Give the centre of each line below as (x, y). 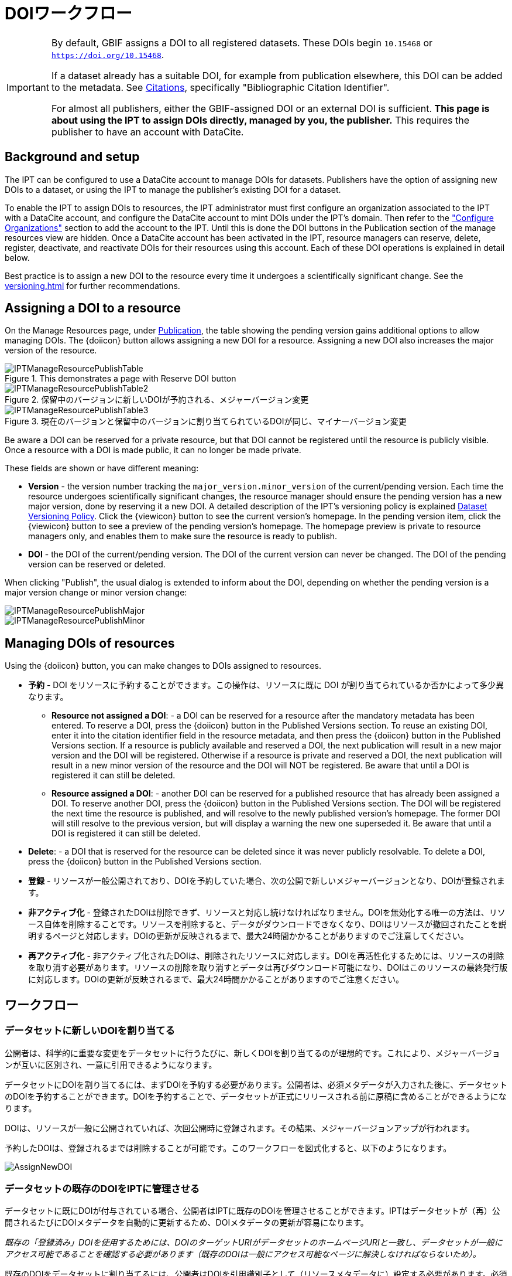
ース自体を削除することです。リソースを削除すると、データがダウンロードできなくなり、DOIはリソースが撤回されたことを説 (267, 924)
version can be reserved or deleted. (97, 564)
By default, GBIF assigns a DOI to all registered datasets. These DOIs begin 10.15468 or (242, 42)
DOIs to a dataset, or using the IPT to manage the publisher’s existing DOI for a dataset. (173, 189)
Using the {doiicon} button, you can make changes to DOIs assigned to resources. (163, 666)
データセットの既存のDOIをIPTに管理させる (102, 1188)
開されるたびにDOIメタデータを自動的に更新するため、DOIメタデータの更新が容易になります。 (187, 1223)
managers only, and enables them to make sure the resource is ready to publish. (183, 536)
